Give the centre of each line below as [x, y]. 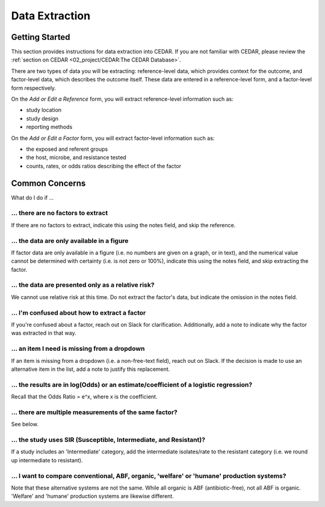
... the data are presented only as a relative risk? [83, 285]
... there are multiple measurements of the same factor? [94, 412]
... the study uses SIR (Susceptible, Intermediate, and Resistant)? [108, 439]
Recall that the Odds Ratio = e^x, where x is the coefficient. [84, 397]
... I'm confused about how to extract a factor [79, 312]
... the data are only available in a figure [70, 241]
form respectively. [34, 88]
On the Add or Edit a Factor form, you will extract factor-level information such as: [113, 138]
